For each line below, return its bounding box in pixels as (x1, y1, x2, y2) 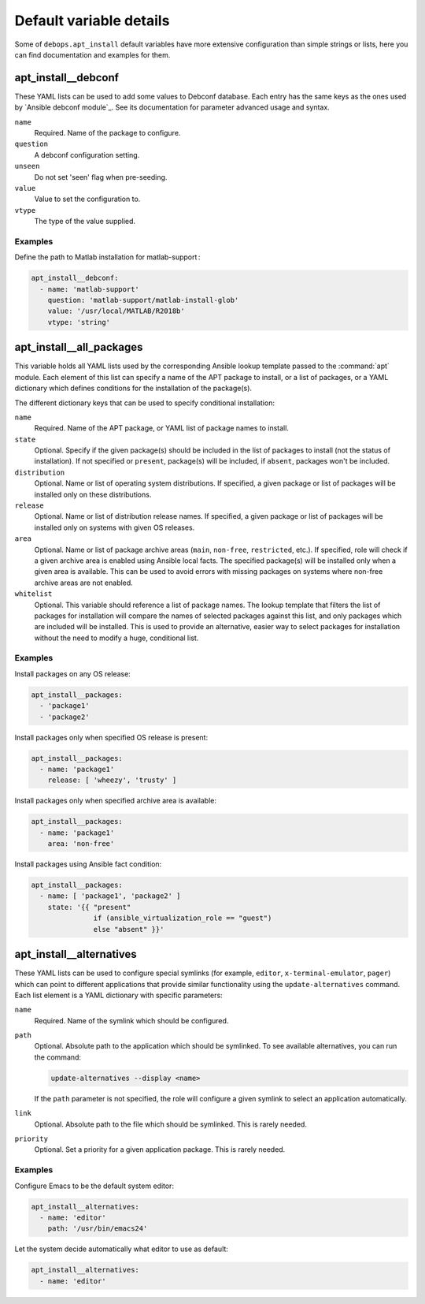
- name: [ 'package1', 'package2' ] (39, 892, 181, 900)
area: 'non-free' (47, 840, 115, 848)
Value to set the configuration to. (34, 194, 141, 204)
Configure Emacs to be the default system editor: (14, 1181, 175, 1190)
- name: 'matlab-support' (39, 285, 139, 293)
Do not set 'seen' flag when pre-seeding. (34, 172, 168, 181)
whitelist (14, 590, 53, 598)
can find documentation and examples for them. (14, 50, 171, 59)
